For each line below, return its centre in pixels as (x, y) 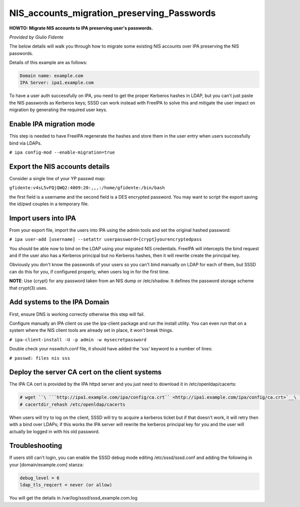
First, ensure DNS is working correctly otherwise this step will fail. (77, 314)
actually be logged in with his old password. (54, 431)
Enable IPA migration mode (52, 124)
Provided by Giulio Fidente (36, 37)
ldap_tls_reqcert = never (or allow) (66, 485)
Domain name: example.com (51, 76)
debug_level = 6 (40, 478)
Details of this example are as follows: (48, 63)
